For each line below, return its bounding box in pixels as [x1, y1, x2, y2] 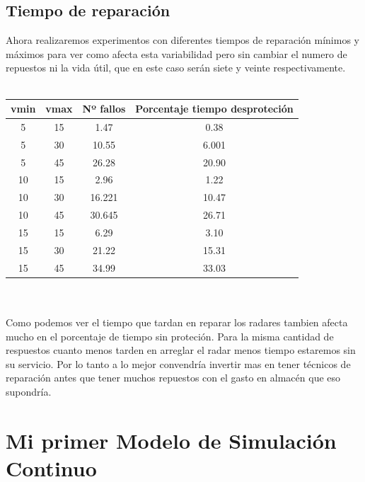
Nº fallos [82, 101, 126, 116]
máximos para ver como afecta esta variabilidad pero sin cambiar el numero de [6, 46, 347, 61]
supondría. [6, 384, 52, 398]
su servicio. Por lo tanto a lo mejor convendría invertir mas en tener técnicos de [6, 356, 351, 371]
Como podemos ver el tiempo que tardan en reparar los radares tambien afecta [6, 314, 348, 329]
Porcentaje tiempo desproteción [135, 101, 294, 116]
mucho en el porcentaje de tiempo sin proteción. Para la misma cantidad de [6, 328, 334, 343]
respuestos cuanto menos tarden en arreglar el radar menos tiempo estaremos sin [6, 343, 356, 357]
